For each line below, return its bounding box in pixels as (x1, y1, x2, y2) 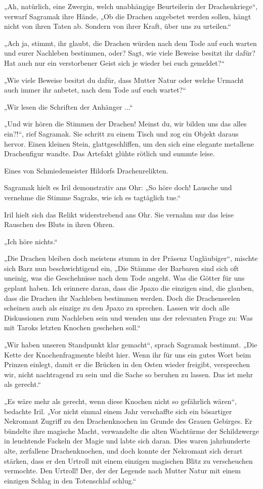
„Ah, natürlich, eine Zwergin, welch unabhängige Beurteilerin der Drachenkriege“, (4, 1, 258, 11)
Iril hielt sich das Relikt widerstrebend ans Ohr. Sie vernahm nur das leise (4, 209, 234, 219)
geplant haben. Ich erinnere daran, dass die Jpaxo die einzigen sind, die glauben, (4, 283, 254, 293)
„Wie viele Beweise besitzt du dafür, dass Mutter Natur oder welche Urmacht (4, 74, 244, 85)
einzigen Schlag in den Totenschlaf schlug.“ (4, 475, 137, 485)
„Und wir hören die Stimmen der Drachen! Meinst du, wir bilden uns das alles (4, 118, 247, 129)
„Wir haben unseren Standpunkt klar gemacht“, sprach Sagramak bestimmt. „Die (4, 339, 257, 350)
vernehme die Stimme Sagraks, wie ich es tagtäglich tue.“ (4, 192, 181, 202)
